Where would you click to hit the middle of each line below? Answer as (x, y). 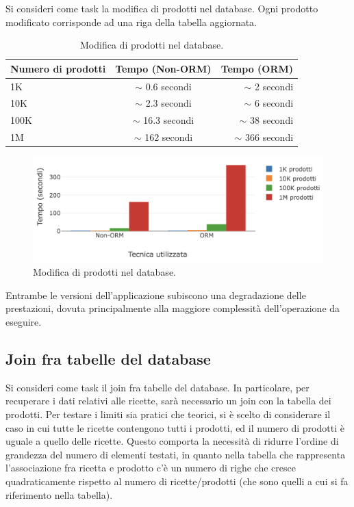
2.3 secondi (168, 103)
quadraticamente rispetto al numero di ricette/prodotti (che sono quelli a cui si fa (177, 481)
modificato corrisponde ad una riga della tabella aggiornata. (131, 22)
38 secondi (271, 120)
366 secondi (269, 137)
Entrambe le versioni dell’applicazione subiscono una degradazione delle (156, 295)
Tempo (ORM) (257, 68)
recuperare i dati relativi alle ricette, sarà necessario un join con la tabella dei (168, 401)
